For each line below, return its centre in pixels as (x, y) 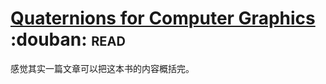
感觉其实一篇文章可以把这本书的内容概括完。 (102, 68)
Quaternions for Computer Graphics (163, 18)
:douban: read (68, 39)
